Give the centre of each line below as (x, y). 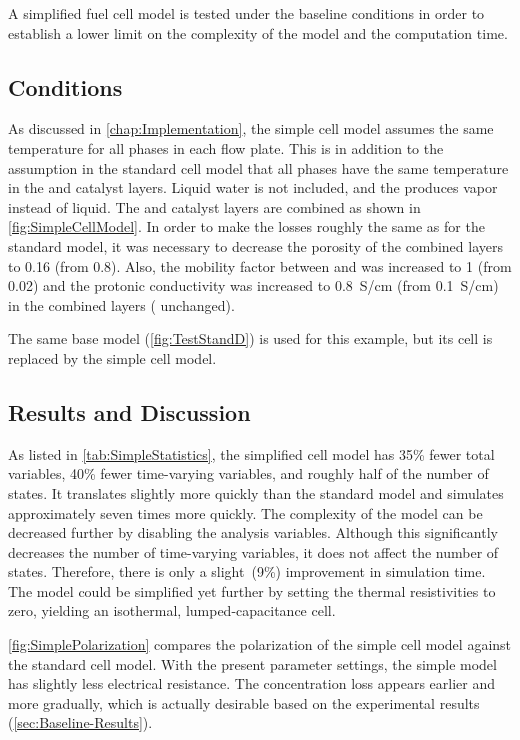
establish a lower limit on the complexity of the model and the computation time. (258, 32)
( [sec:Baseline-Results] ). (80, 722)
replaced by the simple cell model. (112, 357)
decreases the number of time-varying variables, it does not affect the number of (253, 551)
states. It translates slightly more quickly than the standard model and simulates (256, 492)
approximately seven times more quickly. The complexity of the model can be (245, 512)
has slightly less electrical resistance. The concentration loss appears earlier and (251, 683)
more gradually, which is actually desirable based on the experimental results (244, 702)
